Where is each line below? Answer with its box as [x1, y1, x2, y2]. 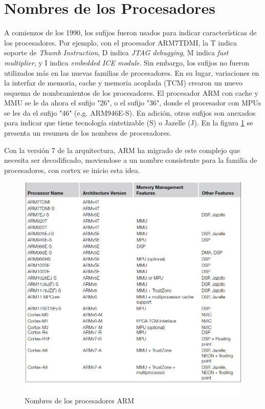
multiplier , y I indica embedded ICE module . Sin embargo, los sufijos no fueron [4, 57, 250, 68]
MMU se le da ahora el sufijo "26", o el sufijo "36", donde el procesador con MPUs [4, 97, 261, 108]
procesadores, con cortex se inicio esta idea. [4, 164, 140, 175]
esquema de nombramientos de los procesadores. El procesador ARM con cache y [4, 87, 258, 98]
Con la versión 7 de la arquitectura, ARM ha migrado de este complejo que [4, 144, 240, 155]
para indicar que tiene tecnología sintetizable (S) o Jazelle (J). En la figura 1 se [4, 117, 253, 128]
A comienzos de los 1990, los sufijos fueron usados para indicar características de [4, 27, 257, 38]
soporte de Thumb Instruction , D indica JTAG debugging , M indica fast [4, 47, 229, 58]
